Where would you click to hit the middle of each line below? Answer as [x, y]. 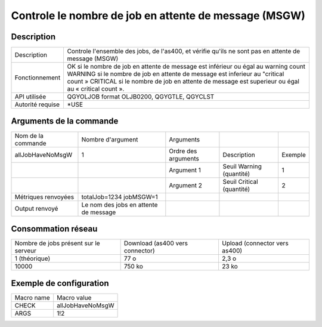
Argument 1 [185, 170]
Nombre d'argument [110, 139]
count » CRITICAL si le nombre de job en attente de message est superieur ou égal [183, 82]
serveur [26, 251]
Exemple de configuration [60, 283]
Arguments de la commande [65, 121]
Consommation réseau [54, 229]
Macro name [32, 297]
